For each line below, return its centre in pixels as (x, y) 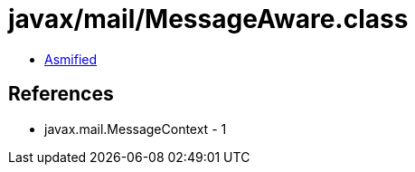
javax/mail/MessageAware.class (208, 19)
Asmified (71, 59)
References (61, 94)
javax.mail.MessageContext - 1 (136, 129)
